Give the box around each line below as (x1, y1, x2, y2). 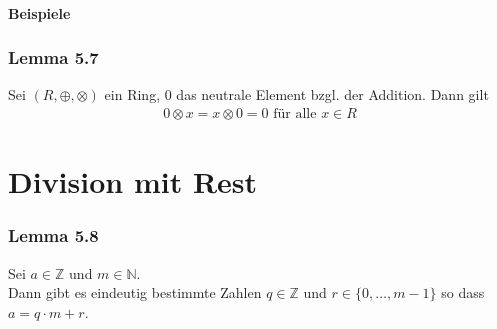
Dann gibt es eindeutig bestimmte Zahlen (8, 282, 262, 303)
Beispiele (8, 2, 71, 23)
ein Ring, (104, 84, 161, 105)
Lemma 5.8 (8, 223, 99, 248)
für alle (273, 107, 317, 122)
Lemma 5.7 (8, 45, 99, 70)
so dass (441, 282, 485, 303)
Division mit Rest (8, 161, 258, 202)
